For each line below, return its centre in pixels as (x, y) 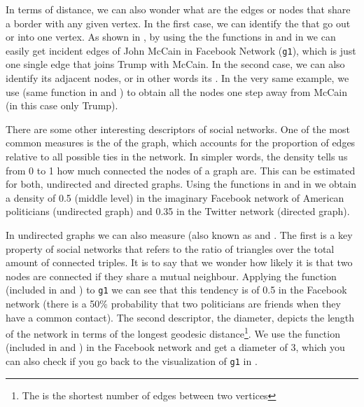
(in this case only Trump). (62, 105)
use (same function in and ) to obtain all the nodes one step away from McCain (176, 91)
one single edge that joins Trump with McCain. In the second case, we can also (175, 64)
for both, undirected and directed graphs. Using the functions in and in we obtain (181, 184)
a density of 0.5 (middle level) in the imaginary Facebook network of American (175, 197)
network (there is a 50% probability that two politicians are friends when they (173, 303)
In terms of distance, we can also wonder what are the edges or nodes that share (178, 9)
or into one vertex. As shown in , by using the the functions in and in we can (171, 37)
